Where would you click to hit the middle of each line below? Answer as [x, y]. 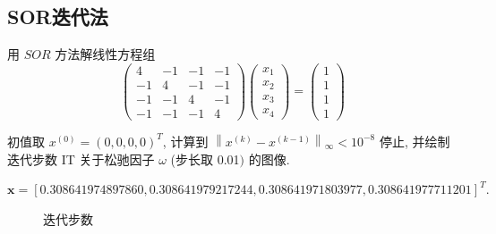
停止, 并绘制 [415, 141]
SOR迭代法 [58, 17]
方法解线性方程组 [105, 54]
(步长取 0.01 [205, 159]
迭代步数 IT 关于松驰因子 [81, 159]
